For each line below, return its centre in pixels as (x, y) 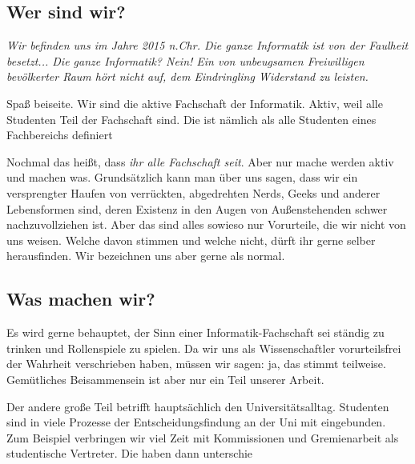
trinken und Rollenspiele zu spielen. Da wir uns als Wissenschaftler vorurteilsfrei (204, 348)
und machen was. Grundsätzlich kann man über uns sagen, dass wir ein (182, 177)
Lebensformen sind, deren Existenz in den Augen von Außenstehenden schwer (197, 208)
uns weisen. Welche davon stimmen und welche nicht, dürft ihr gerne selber (191, 240)
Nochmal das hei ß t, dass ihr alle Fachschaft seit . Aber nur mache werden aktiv (200, 161)
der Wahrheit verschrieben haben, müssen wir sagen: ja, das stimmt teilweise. (196, 364)
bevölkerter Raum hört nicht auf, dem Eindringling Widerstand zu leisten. (187, 76)
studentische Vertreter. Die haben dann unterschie (130, 453)
